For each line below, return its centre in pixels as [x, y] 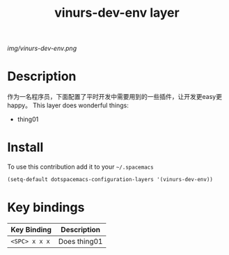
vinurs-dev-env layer [117, 13]
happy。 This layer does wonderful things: [68, 105]
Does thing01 [80, 241]
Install [25, 147]
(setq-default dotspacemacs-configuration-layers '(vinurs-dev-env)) [110, 180]
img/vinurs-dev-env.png [42, 48]
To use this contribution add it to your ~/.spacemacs [81, 167]
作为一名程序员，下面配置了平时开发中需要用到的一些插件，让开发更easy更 [115, 97]
